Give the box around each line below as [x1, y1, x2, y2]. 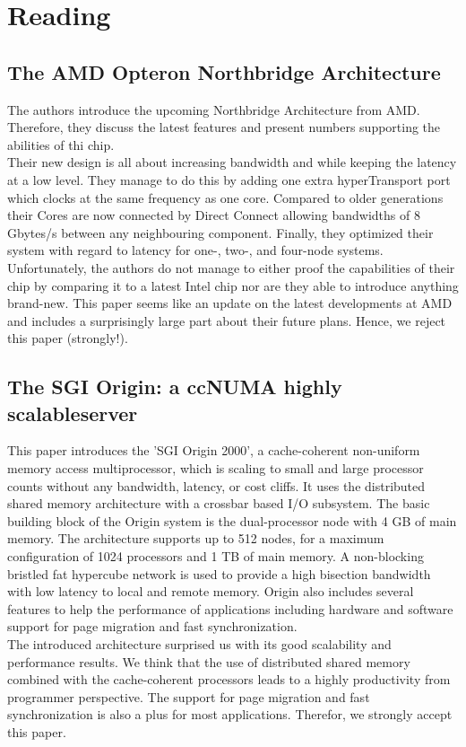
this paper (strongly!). [7, 329, 128, 347]
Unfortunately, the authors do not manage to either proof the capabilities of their [7, 258, 455, 277]
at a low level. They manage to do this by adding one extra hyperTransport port [7, 170, 451, 189]
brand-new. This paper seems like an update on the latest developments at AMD [7, 294, 453, 312]
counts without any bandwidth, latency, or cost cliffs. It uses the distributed [7, 476, 426, 495]
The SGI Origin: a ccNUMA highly [7, 373, 342, 400]
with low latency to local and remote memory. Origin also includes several [7, 582, 414, 601]
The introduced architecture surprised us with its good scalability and [7, 635, 392, 654]
